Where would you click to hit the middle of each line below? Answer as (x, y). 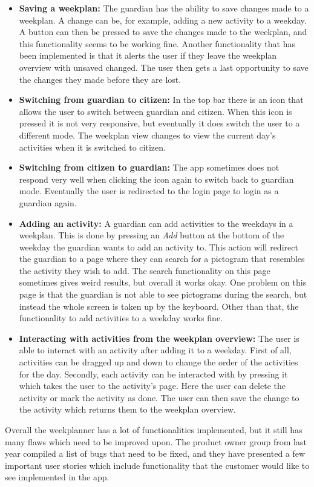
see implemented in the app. (57, 477)
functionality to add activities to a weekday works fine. (121, 318)
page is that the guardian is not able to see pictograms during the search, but (163, 294)
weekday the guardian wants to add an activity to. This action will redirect (159, 247)
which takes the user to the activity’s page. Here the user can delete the (152, 386)
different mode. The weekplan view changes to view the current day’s (147, 135)
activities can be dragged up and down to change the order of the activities (159, 362)
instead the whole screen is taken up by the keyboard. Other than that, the (159, 306)
